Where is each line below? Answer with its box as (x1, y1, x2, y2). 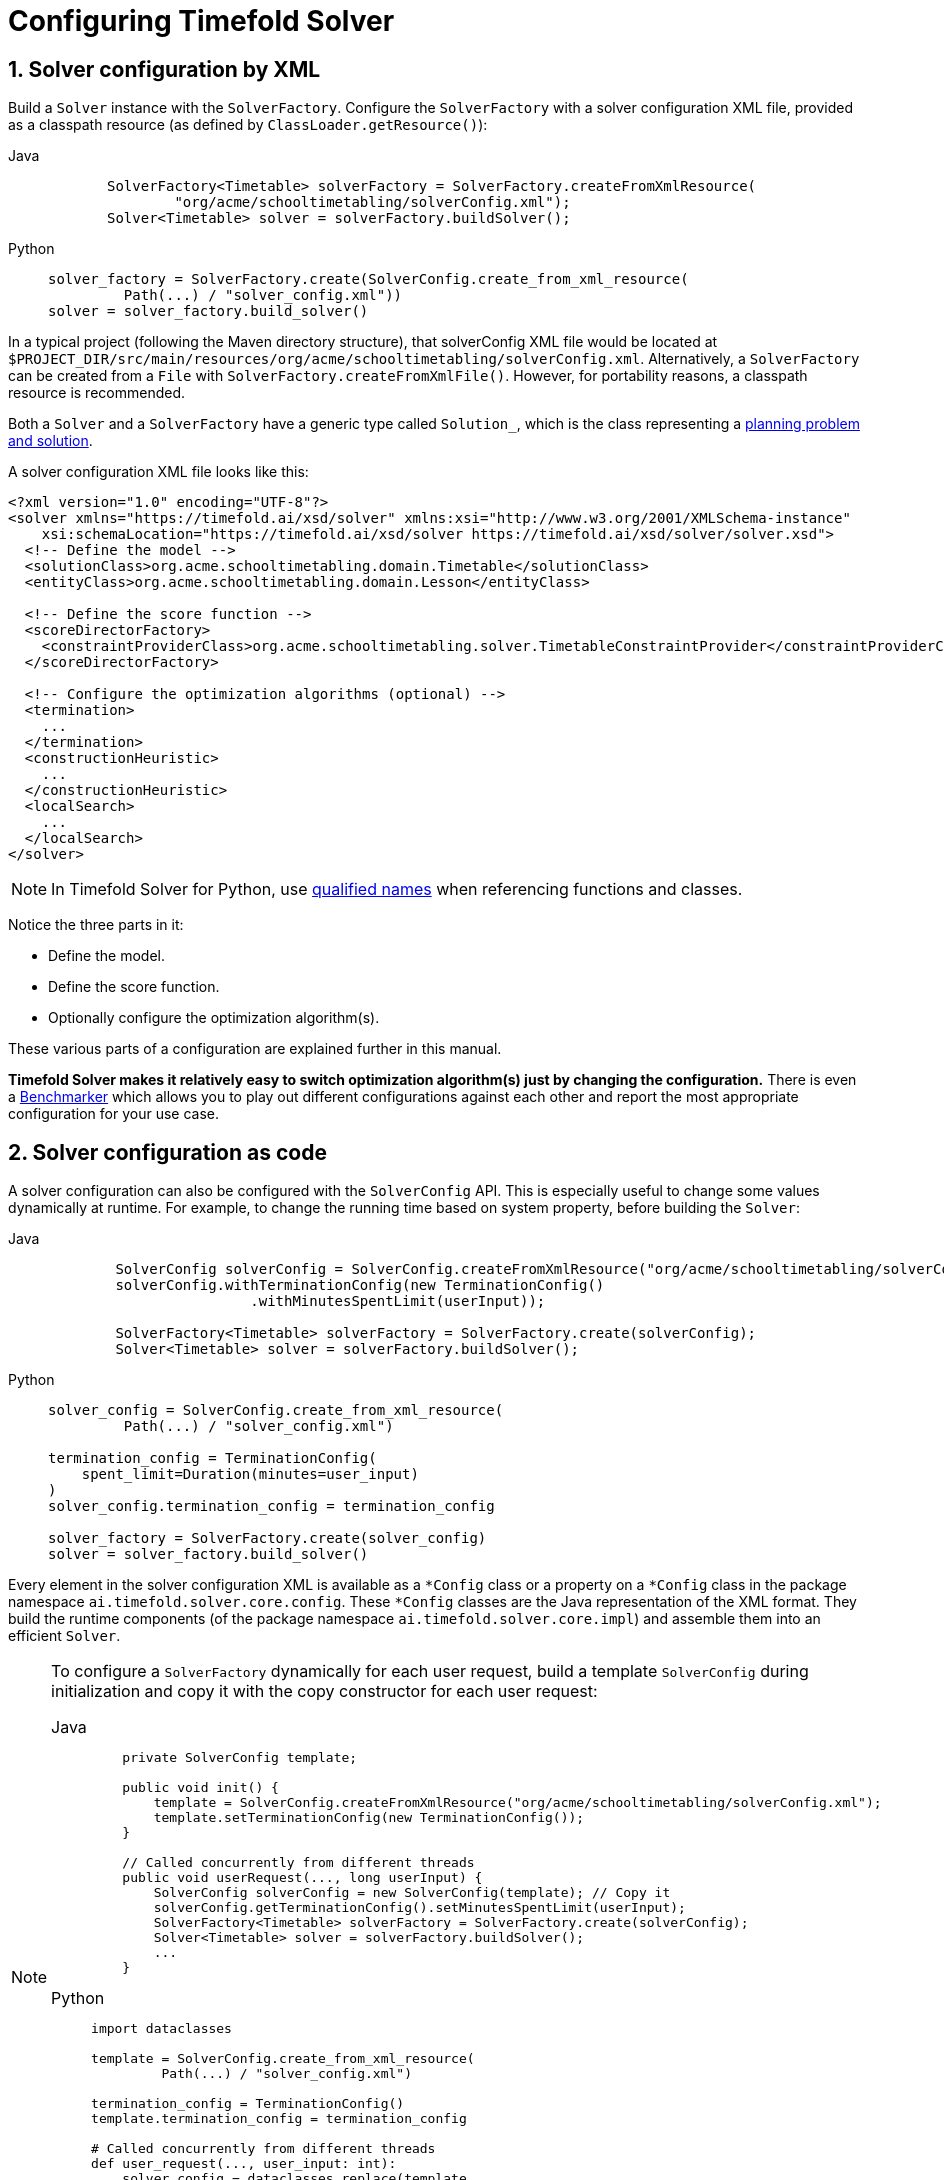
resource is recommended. (8, 384, 186, 402)
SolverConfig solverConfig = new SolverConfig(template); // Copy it (153, 1885, 671, 1901)
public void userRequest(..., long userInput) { (122, 1870, 483, 1886)
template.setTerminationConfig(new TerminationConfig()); (153, 1810, 585, 1826)
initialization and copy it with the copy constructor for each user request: (51, 1681, 598, 1702)
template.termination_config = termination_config (91, 2111, 467, 2127)
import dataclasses (91, 2021, 232, 2037)
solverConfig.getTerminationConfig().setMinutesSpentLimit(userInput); (153, 1900, 686, 1916)
